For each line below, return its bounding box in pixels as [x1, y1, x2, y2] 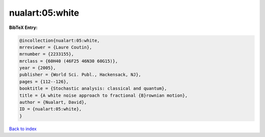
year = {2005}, [19, 65, 56, 71]
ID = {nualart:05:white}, [19, 106, 82, 112]
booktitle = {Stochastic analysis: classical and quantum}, [19, 86, 167, 91]
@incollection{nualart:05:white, [19, 37, 100, 43]
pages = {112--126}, [19, 79, 69, 84]
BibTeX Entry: [9, 25, 38, 30]
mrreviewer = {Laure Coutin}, [19, 44, 92, 50]
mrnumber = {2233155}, [19, 52, 74, 57]
